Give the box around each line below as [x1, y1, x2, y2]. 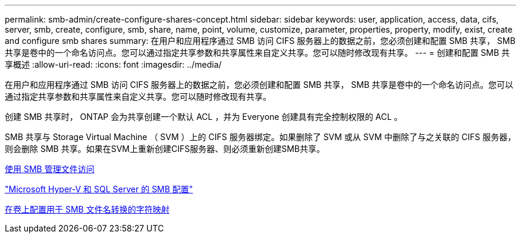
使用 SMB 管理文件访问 [5, 164, 95, 174]
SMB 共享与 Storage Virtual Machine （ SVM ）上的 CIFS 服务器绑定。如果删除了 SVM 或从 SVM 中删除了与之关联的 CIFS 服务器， [5, 132, 516, 142]
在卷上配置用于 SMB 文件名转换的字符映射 [5, 204, 170, 214]
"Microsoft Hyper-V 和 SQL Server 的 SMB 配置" [5, 184, 193, 194]
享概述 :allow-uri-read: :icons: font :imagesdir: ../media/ [5, 59, 222, 69]
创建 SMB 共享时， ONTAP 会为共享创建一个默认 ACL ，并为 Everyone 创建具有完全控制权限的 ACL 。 [5, 112, 403, 122]
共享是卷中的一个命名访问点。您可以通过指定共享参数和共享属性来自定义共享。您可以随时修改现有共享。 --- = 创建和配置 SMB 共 [5, 47, 510, 58]
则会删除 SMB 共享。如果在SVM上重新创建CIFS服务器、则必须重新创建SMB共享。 [5, 144, 325, 154]
